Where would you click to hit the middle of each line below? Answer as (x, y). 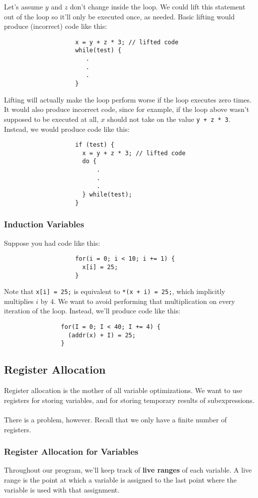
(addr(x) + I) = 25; (102, 335)
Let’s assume (24, 6)
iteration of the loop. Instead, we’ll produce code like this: (92, 311)
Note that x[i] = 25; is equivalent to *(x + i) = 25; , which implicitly (115, 291)
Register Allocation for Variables (71, 451)
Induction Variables (44, 224)
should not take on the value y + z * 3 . (169, 119)
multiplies (19, 301)
